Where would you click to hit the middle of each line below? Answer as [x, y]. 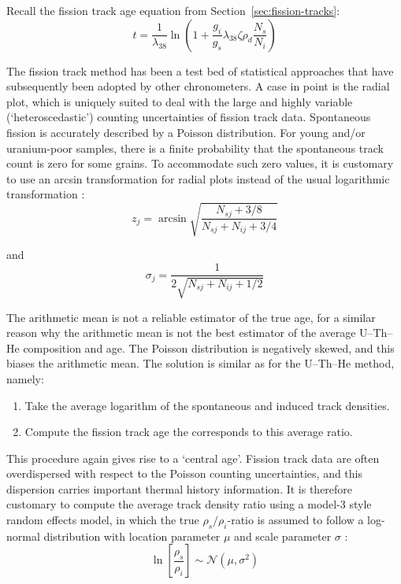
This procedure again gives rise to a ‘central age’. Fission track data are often [193, 458]
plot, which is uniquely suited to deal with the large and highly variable [180, 101]
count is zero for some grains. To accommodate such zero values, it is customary [200, 163]
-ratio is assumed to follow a [295, 520]
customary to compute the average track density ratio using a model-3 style [189, 504]
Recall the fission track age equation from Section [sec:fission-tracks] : [173, 10]
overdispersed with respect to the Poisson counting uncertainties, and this [185, 473]
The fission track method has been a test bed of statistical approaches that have [200, 70]
